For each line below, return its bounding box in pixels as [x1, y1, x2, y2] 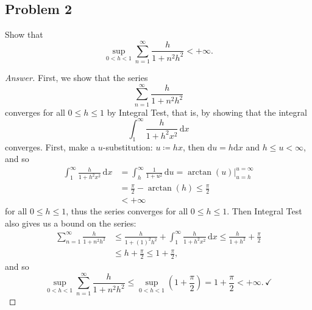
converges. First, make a [5, 140, 96, 153]
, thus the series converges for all [66, 205, 188, 217]
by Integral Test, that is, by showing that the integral [107, 105, 307, 118]
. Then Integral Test [227, 205, 302, 217]
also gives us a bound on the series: [5, 216, 136, 229]
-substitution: [102, 140, 153, 153]
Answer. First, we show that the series [5, 71, 148, 83]
